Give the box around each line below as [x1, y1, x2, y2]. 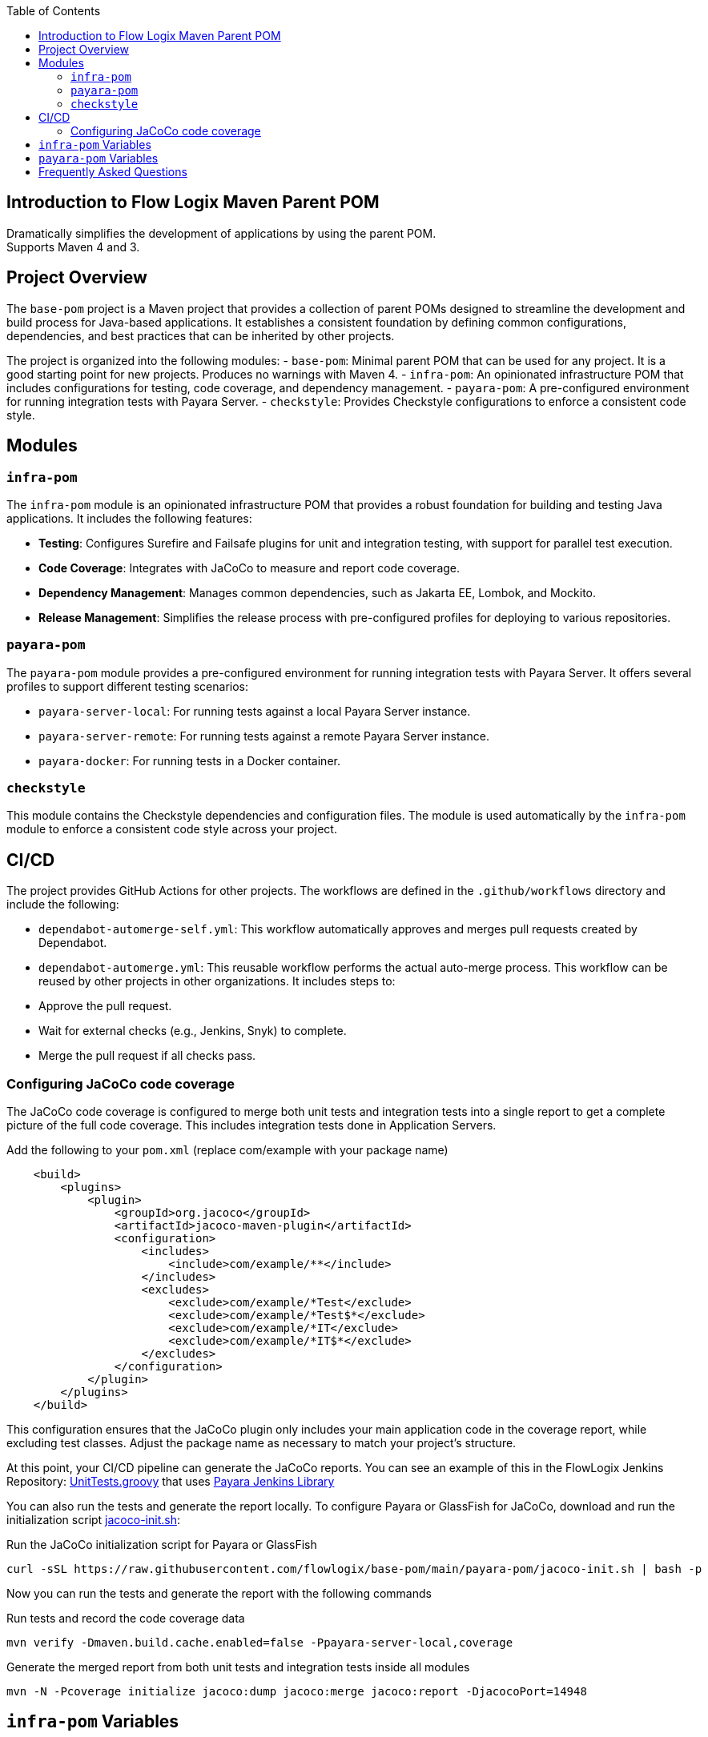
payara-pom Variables [38, 151, 159, 165]
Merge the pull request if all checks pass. [38, 1049, 256, 1063]
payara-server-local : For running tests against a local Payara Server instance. [38, 704, 471, 718]
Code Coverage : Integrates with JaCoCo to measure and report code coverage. [38, 560, 461, 575]
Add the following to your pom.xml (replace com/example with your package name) [6, 1143, 449, 1157]
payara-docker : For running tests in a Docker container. [38, 753, 340, 768]
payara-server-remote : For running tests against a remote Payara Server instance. [38, 728, 489, 743]
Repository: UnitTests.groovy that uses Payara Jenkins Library [6, 1474, 335, 1488]
